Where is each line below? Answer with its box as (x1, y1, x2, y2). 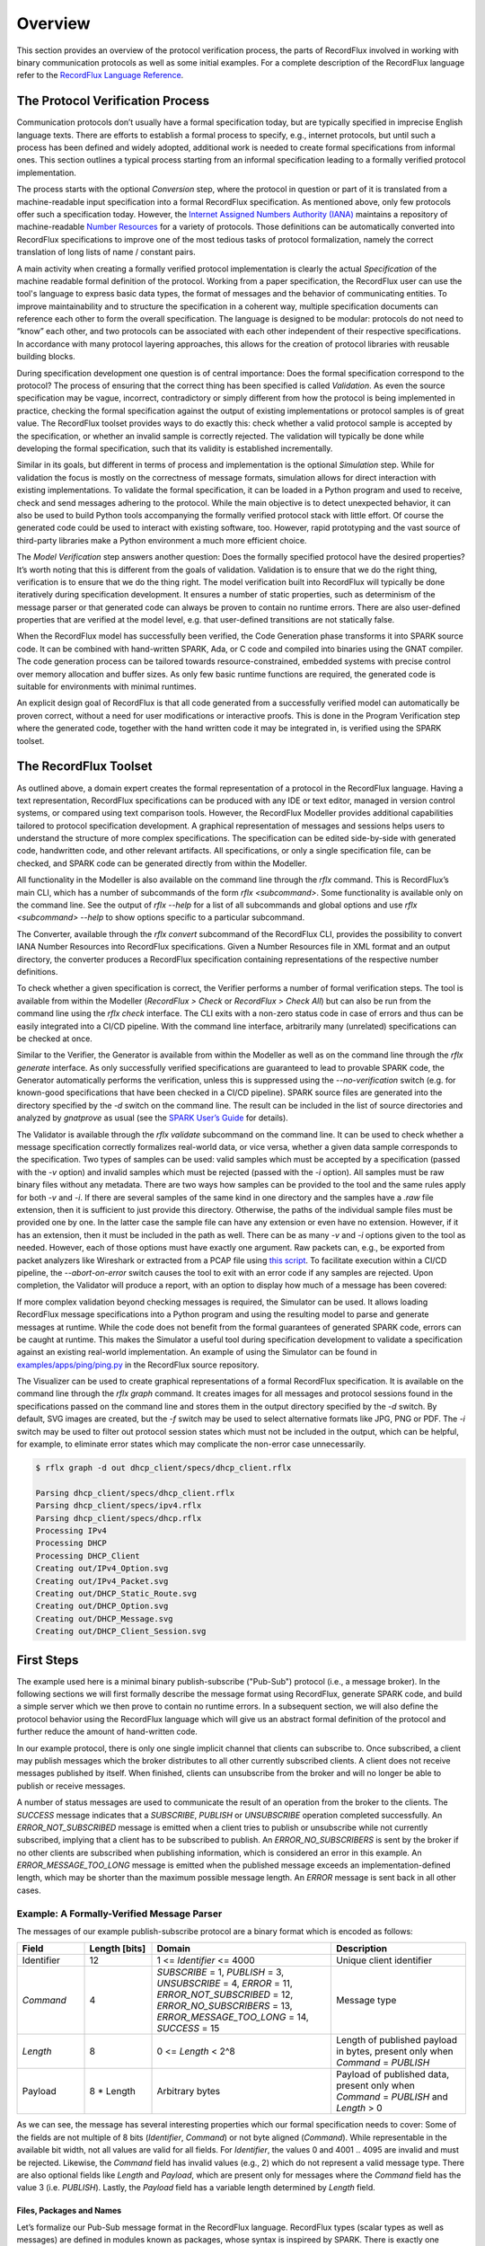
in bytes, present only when (336, 2045, 454, 2057)
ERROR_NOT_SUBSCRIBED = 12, (156, 1988, 294, 2001)
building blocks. (16, 351, 75, 362)
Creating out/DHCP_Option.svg (35, 1601, 169, 1612)
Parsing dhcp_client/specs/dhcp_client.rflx (35, 1488, 235, 1498)
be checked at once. (16, 1033, 93, 1044)
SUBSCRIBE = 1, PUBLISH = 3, (156, 1966, 285, 1978)
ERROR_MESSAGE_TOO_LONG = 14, (156, 2011, 309, 2023)
